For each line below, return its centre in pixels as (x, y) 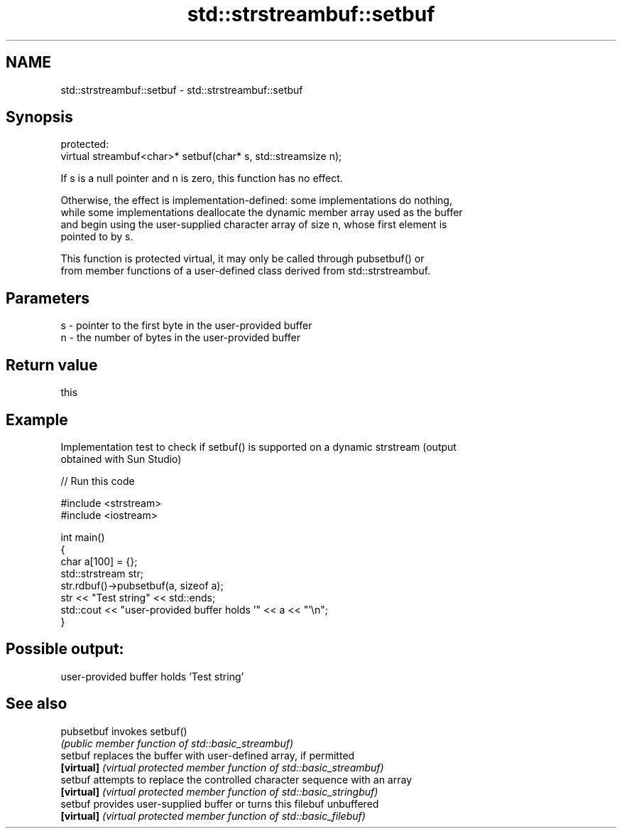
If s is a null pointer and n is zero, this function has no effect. (202, 178)
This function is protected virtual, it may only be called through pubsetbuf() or (242, 259)
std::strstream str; (102, 573)
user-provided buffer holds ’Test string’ (152, 676)
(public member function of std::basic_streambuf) (177, 743)
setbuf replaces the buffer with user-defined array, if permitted (208, 755)
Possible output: (65, 649)
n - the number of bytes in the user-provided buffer (180, 338)
